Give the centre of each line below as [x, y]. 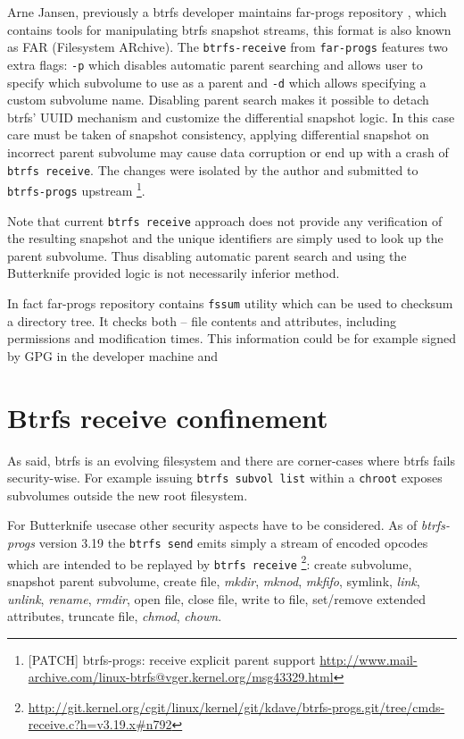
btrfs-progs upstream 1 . [76, 189]
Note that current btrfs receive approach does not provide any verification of [225, 220]
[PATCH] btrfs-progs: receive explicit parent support [172, 659]
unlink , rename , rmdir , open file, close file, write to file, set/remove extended [217, 598]
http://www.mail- [369, 659]
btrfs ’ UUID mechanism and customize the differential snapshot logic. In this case [231, 117]
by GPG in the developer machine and [113, 355]
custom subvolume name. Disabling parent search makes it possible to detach [218, 100]
